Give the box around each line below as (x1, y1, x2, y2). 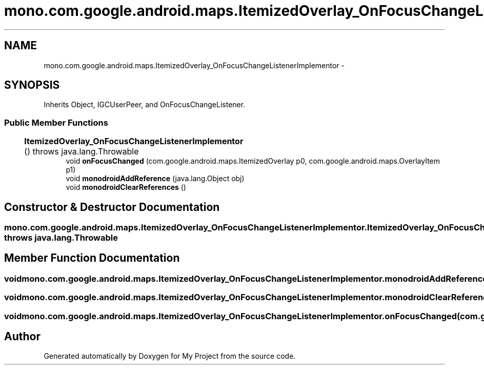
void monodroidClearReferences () (66, 183, 186, 192)
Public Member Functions (4, 117, 108, 128)
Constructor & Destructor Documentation (4, 200, 220, 213)
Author (4, 330, 41, 343)
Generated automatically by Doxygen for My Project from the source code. (44, 352, 296, 361)
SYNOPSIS (4, 79, 60, 92)
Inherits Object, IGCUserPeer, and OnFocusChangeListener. (44, 100, 246, 109)
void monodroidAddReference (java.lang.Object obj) (66, 174, 245, 183)
